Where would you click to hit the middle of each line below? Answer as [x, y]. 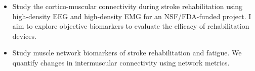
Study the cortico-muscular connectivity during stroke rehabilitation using [127, 6]
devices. [24, 35]
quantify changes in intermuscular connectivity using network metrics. [121, 62]
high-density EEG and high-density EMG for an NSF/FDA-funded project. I [132, 16]
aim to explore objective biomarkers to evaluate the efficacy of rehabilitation [131, 26]
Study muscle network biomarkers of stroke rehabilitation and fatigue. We [127, 53]
